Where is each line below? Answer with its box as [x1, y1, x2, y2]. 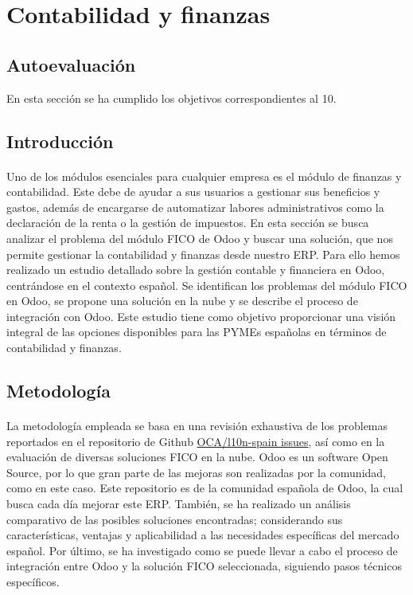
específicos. [6, 573, 60, 589]
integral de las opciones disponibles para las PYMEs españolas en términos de [6, 323, 387, 340]
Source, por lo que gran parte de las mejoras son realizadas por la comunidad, [6, 464, 386, 480]
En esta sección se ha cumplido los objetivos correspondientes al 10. [6, 89, 337, 106]
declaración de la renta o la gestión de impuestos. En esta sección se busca [6, 214, 369, 231]
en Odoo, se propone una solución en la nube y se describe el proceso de [6, 292, 358, 309]
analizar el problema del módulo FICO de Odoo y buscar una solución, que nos [6, 229, 393, 246]
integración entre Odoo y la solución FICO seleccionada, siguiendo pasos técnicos [6, 558, 402, 574]
